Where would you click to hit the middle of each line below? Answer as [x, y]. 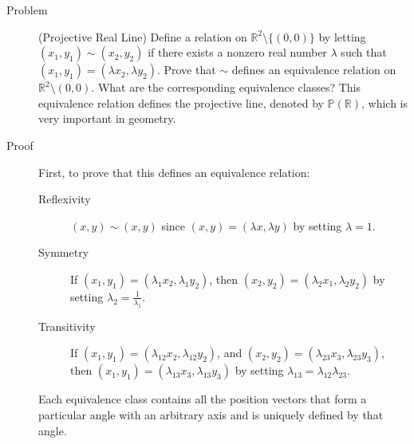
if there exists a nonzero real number [237, 52]
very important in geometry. [107, 118]
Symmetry [64, 252]
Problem [27, 10]
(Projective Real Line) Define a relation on [143, 36]
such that [364, 52]
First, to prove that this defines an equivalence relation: [174, 172]
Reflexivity [65, 199]
